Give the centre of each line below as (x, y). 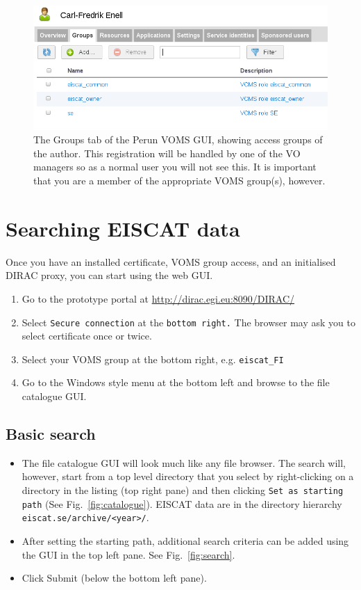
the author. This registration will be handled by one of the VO (167, 153)
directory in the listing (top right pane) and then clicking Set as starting (183, 490)
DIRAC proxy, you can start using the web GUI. (109, 275)
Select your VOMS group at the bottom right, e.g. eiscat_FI (153, 359)
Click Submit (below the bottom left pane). (114, 578)
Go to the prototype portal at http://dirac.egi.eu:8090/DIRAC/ (158, 298)
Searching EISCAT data (123, 228)
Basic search (51, 434)
